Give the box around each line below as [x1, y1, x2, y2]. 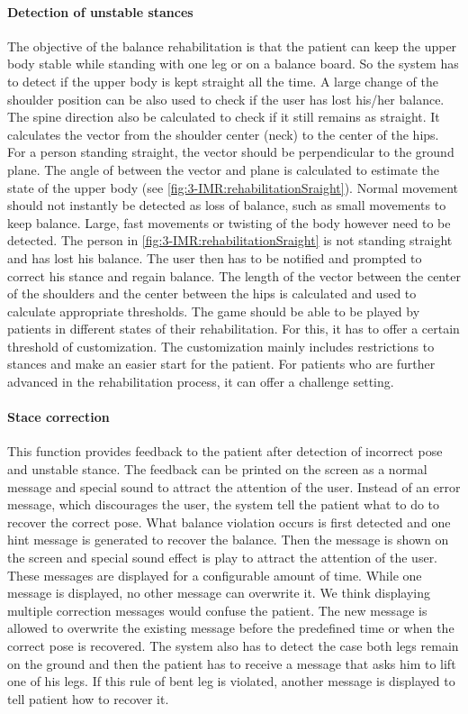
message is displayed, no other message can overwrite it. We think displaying [7, 583, 431, 602]
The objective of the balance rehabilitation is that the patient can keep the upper [7, 36, 457, 55]
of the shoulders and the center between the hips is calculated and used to [7, 284, 417, 303]
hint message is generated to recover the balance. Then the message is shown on [7, 530, 449, 549]
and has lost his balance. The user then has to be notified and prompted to [7, 248, 422, 267]
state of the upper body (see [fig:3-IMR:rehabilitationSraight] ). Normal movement [7, 178, 459, 197]
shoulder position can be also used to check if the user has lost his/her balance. [7, 89, 445, 108]
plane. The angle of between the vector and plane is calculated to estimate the [7, 160, 440, 178]
